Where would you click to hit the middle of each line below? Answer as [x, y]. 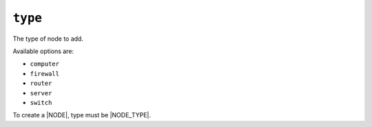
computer [45, 64]
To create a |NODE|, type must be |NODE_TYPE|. [82, 115]
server [41, 93]
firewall [45, 74]
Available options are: [43, 51]
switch [41, 102]
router [41, 84]
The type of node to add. [48, 39]
